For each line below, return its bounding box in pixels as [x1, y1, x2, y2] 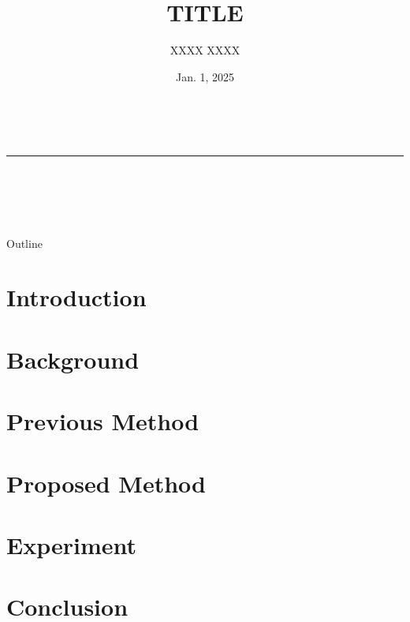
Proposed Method [6, 466, 206, 499]
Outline [6, 234, 43, 251]
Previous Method [6, 405, 199, 437]
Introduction [6, 281, 147, 313]
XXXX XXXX [170, 42, 240, 58]
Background [6, 343, 140, 375]
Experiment [6, 528, 137, 560]
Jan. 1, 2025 [175, 68, 235, 84]
